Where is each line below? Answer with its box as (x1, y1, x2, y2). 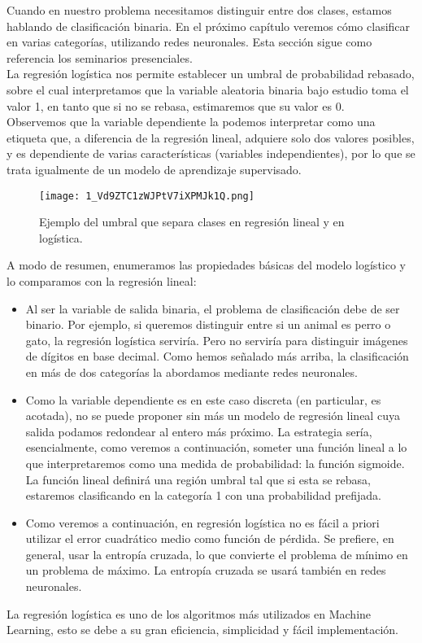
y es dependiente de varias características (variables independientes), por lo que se (7, 145, 415, 162)
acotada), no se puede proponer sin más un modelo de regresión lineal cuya (25, 407, 400, 424)
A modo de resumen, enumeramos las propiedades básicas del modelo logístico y (7, 256, 406, 273)
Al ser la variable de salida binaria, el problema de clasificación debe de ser (25, 300, 400, 317)
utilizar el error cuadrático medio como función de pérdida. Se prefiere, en (25, 530, 394, 547)
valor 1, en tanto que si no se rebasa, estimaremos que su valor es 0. (7, 97, 345, 114)
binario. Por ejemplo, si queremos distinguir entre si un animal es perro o (25, 316, 391, 333)
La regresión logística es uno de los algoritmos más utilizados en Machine (7, 605, 372, 622)
